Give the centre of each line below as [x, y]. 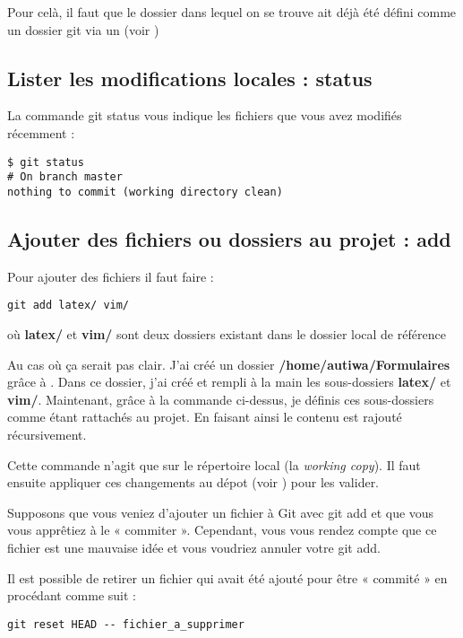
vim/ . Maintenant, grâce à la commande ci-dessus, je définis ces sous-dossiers [221, 399]
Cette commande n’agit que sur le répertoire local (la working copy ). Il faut [214, 464]
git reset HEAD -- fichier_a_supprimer [126, 624]
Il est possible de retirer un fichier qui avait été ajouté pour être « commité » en [227, 577]
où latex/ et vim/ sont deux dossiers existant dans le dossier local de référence [227, 334]
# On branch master [65, 177]
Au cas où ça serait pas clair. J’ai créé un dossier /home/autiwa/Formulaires [229, 364]
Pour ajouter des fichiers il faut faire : [111, 276]
